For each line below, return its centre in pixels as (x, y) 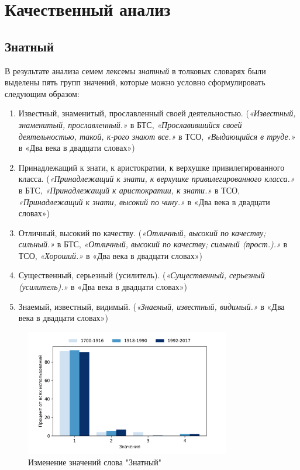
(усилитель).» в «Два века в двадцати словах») (103, 287)
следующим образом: (42, 93)
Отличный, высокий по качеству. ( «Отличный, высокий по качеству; (142, 232)
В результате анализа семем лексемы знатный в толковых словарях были (135, 70)
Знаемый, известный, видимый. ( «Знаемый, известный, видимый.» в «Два (151, 306)
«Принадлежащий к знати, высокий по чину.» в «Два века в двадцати (144, 201)
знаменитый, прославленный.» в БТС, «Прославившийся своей (130, 124)
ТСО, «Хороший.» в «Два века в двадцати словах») (110, 255)
